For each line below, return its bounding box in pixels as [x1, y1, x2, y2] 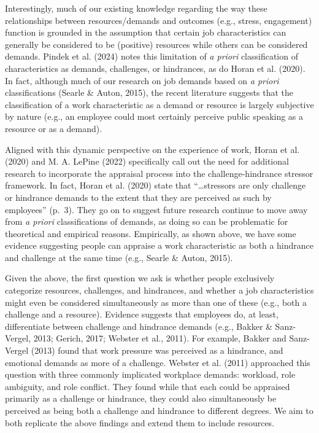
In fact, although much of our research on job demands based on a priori [5, 74, 279, 87]
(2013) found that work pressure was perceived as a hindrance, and [31, 344, 283, 357]
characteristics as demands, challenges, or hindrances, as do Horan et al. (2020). [5, 61, 306, 74]
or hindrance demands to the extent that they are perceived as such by [5, 190, 272, 203]
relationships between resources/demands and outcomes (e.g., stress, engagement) [5, 14, 312, 26]
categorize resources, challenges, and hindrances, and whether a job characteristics [5, 284, 314, 297]
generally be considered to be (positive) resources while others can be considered [5, 37, 308, 50]
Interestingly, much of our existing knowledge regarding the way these [5, 2, 267, 14]
